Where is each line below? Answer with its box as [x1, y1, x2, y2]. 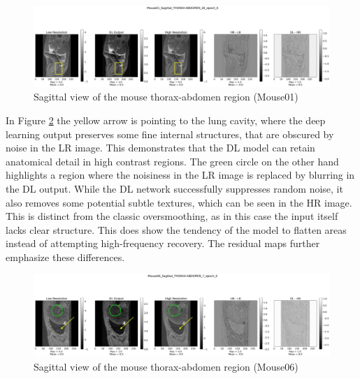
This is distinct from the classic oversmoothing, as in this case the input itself [6, 209, 338, 223]
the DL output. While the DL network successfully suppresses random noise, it [6, 181, 343, 195]
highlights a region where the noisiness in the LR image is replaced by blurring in [6, 168, 355, 182]
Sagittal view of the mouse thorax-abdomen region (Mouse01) [34, 89, 298, 104]
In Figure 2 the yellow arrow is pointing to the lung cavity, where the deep [6, 112, 326, 127]
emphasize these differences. [6, 249, 125, 264]
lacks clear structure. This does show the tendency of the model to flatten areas [6, 222, 347, 237]
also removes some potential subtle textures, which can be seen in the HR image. [6, 195, 352, 209]
